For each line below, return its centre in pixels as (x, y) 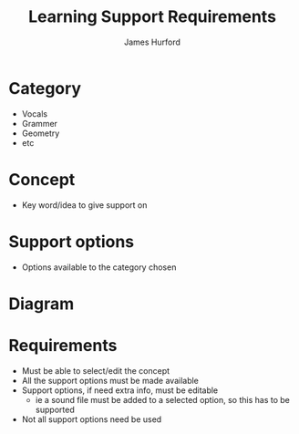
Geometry (41, 133)
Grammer (40, 123)
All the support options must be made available (110, 380)
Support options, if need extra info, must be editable (120, 390)
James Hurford (152, 42)
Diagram (41, 304)
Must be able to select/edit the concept (96, 370)
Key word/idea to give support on (84, 205)
